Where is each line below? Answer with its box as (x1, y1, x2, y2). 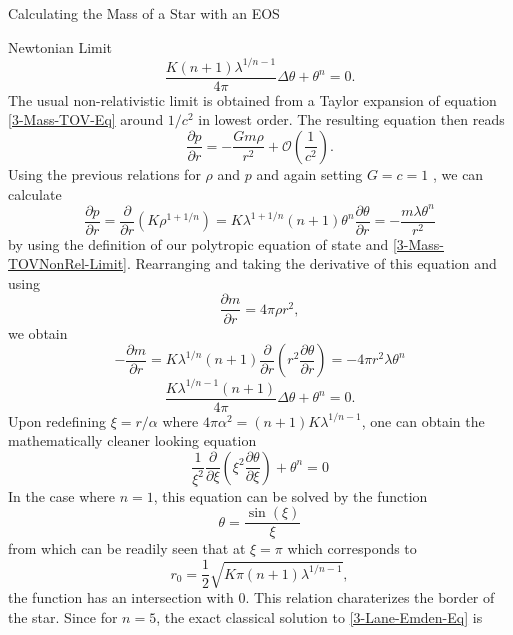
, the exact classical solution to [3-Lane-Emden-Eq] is (156, 607, 483, 628)
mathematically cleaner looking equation (8, 430, 257, 451)
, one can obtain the (361, 410, 485, 431)
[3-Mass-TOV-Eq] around (8, 109, 164, 130)
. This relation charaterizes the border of (245, 587, 495, 608)
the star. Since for (8, 607, 118, 628)
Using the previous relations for (8, 163, 201, 184)
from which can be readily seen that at (8, 538, 246, 559)
